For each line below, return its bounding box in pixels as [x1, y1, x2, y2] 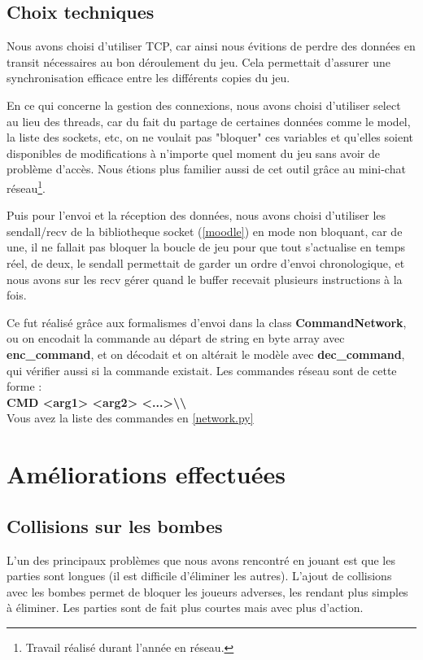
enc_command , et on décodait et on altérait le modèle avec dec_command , [7, 345, 405, 362]
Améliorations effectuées [7, 457, 286, 491]
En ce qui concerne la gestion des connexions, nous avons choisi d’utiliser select [7, 96, 401, 113]
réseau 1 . [7, 177, 46, 196]
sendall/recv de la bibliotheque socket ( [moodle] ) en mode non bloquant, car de [7, 222, 403, 239]
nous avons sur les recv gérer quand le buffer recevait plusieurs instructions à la [7, 270, 403, 287]
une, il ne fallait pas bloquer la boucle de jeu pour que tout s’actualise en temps [7, 238, 406, 256]
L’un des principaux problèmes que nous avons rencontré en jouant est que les [7, 551, 395, 568]
